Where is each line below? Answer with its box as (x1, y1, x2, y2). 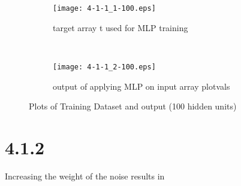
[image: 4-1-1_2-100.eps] (53, 62, 156, 71)
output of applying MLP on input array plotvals (53, 80, 230, 92)
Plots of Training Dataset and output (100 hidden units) (29, 100, 237, 112)
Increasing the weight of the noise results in (5, 169, 165, 182)
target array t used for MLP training (53, 21, 188, 33)
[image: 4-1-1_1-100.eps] (53, 4, 156, 13)
